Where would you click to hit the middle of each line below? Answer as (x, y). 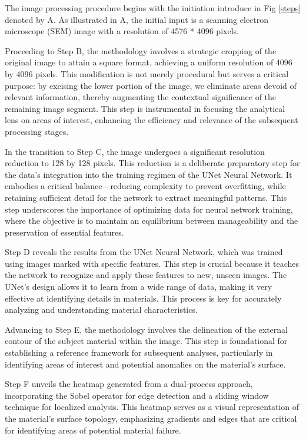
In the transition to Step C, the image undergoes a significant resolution (135, 151)
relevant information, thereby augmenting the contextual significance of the (141, 97)
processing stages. (37, 131)
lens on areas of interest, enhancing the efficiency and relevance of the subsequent (152, 120)
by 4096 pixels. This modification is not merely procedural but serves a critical (147, 73)
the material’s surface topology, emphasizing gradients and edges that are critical (151, 418)
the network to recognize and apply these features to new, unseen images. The (146, 275)
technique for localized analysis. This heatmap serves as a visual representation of (152, 407)
